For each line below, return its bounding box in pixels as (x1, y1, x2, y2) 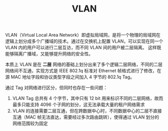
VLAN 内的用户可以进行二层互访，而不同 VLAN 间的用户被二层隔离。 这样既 (5, 45, 161, 51)
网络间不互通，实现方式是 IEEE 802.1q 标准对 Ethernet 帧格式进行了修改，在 (5, 68, 161, 74)
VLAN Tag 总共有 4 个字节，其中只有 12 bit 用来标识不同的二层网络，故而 (12, 95, 163, 101)
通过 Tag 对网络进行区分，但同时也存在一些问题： (5, 85, 108, 91)
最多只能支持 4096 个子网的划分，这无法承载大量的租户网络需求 (12, 101, 145, 108)
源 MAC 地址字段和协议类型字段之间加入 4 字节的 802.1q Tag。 (5, 74, 135, 80)
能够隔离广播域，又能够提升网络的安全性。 (5, 51, 93, 57)
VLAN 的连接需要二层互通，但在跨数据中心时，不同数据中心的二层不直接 (12, 108, 162, 114)
